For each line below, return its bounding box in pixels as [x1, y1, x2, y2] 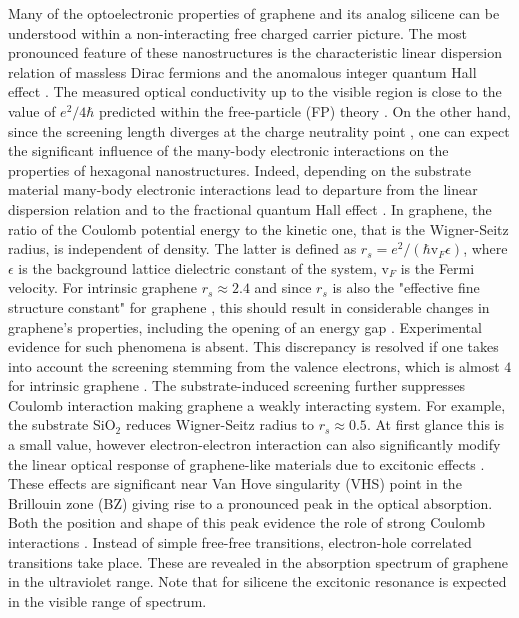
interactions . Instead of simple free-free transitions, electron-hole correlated [8, 532, 472, 553]
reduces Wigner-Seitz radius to [125, 414, 314, 435]
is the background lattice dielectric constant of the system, [18, 257, 377, 278]
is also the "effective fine [332, 277, 480, 298]
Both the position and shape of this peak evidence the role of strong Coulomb [8, 512, 485, 533]
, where [463, 238, 508, 259]
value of [8, 100, 56, 121]
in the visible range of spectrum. [8, 590, 207, 611]
